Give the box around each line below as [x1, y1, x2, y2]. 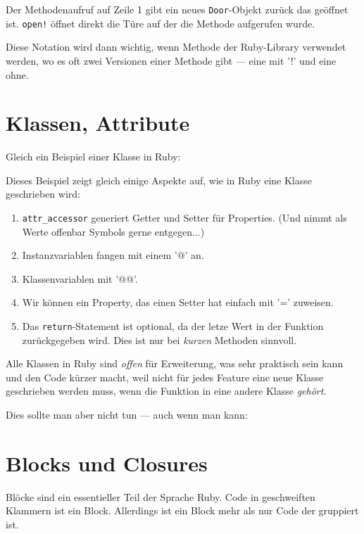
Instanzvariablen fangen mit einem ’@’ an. [22, 248, 204, 262]
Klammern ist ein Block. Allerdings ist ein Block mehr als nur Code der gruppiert [6, 503, 359, 518]
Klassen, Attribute [6, 108, 190, 137]
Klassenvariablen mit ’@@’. [22, 271, 138, 286]
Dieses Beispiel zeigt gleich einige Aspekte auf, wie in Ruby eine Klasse [6, 172, 312, 187]
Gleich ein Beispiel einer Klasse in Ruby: [6, 149, 181, 164]
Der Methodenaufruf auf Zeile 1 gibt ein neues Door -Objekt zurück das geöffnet [6, 2, 349, 16]
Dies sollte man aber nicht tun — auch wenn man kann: [6, 407, 248, 422]
